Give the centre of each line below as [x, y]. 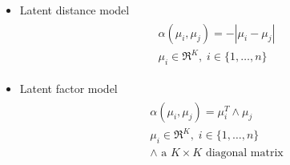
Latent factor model [68, 88]
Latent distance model [75, 10]
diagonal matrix [244, 153]
